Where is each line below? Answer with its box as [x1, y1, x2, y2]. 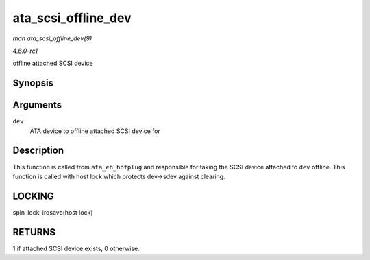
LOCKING [12, 190, 54, 202]
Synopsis [12, 78, 54, 89]
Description [12, 145, 64, 156]
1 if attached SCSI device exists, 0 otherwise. [12, 244, 140, 252]
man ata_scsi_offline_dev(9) [12, 34, 92, 43]
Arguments [12, 99, 62, 111]
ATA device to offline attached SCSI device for [29, 127, 160, 135]
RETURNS [12, 226, 56, 238]
